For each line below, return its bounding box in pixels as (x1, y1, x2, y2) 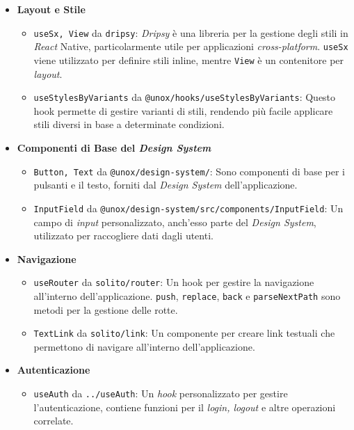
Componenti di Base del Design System (17, 141, 211, 154)
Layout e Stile (17, 2, 86, 16)
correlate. (33, 413, 74, 428)
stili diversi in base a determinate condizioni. (33, 117, 225, 132)
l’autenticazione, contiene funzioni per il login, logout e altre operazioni (33, 399, 336, 414)
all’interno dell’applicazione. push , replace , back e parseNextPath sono (33, 288, 341, 303)
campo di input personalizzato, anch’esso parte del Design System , (33, 214, 316, 229)
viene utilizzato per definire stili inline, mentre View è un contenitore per (33, 52, 344, 67)
